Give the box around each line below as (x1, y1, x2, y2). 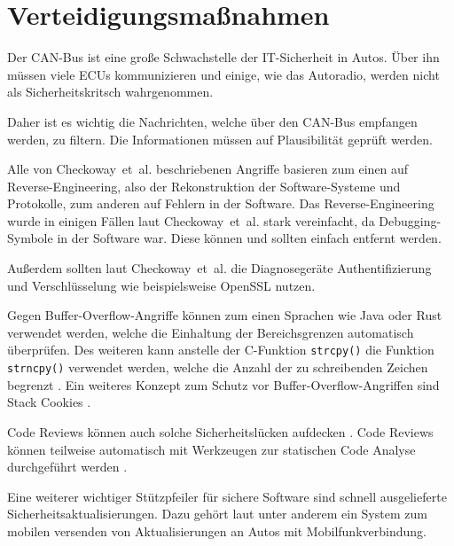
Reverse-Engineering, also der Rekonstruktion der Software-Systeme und (7, 176, 401, 195)
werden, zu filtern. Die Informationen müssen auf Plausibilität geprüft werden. (7, 129, 433, 148)
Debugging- (379, 211, 442, 230)
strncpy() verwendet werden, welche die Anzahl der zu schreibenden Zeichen (7, 358, 428, 377)
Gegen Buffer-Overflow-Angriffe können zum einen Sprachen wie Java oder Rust (7, 306, 442, 324)
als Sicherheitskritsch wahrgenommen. (7, 82, 214, 101)
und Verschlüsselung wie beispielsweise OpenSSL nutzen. (7, 276, 316, 294)
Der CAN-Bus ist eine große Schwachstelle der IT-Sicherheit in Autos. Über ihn (7, 48, 440, 66)
